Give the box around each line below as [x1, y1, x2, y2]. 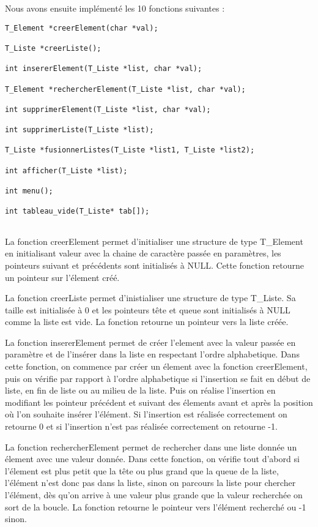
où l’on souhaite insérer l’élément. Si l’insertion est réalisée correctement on [5, 408, 287, 420]
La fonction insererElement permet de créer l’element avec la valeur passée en [5, 335, 296, 348]
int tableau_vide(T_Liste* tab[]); [5, 207, 150, 216]
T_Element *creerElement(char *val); [5, 23, 158, 32]
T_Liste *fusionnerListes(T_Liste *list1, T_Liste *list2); [5, 146, 255, 155]
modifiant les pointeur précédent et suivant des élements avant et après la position [5, 395, 313, 408]
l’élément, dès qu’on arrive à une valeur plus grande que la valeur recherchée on [5, 488, 303, 501]
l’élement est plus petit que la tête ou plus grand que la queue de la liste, [5, 464, 279, 477]
